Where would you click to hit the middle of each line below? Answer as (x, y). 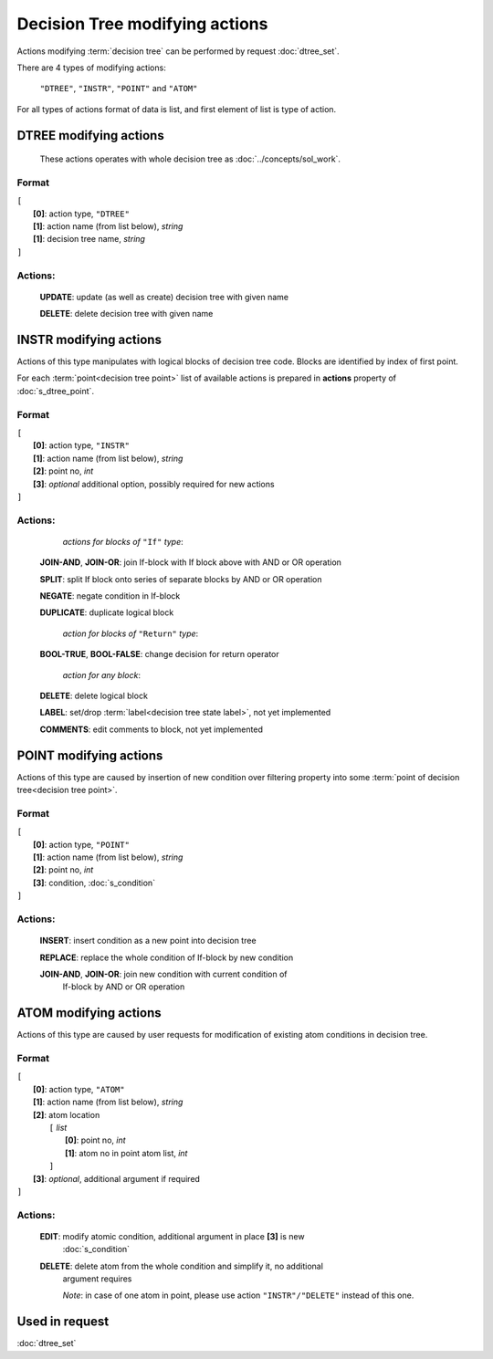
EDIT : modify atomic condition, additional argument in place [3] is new (172, 1236)
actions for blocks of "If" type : (123, 541)
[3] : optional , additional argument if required (117, 1178)
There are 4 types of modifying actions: (91, 68)
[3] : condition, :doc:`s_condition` (94, 883)
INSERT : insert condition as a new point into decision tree (148, 941)
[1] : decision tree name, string (89, 239)
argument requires (97, 1279)
